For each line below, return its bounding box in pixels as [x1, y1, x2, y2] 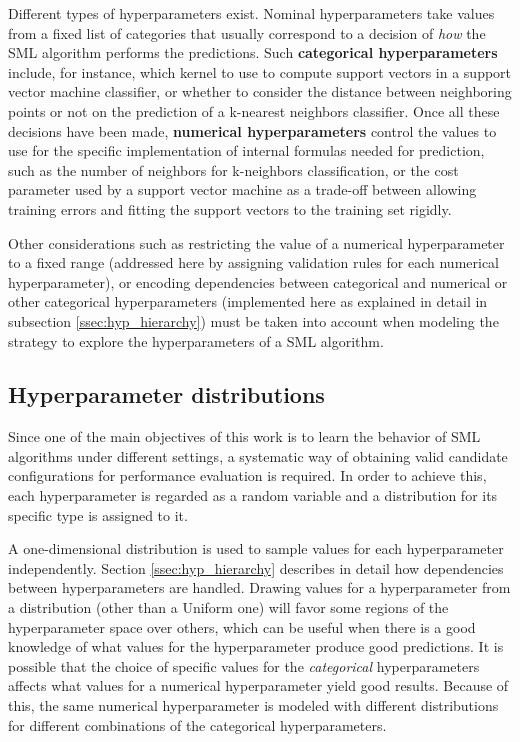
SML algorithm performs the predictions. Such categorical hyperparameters [8, 42, 498, 63]
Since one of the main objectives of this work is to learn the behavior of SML [8, 426, 481, 447]
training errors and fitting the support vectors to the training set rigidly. [8, 198, 452, 219]
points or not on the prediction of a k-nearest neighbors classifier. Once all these [8, 100, 500, 121]
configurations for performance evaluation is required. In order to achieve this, [8, 465, 487, 486]
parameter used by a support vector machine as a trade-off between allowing [8, 179, 477, 200]
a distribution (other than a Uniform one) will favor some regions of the [8, 597, 449, 618]
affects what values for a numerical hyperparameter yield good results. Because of [8, 675, 509, 696]
